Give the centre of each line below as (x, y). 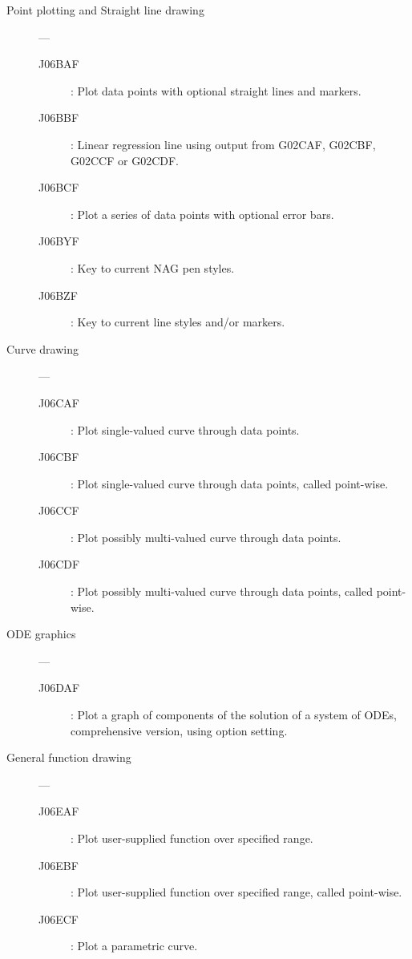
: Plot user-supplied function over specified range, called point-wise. (236, 892)
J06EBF (59, 865)
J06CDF (59, 564)
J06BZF (58, 295)
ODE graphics (41, 634)
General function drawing (69, 757)
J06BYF (59, 241)
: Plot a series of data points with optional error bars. (202, 214)
